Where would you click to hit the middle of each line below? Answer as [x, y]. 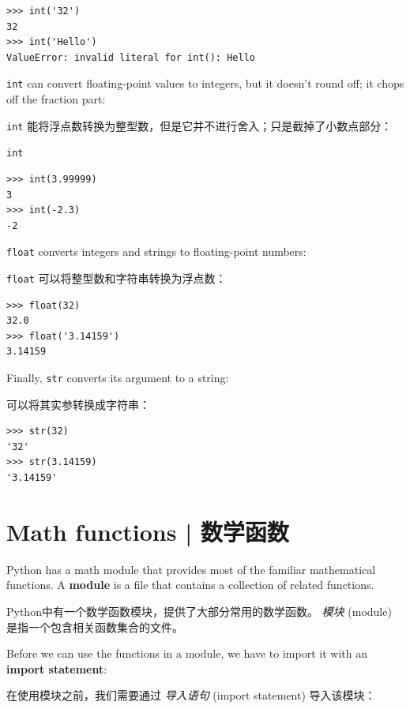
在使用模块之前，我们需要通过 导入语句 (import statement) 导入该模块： [191, 695]
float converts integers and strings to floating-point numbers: [156, 251]
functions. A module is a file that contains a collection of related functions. [190, 585]
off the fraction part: [56, 99]
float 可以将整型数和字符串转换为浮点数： [117, 278]
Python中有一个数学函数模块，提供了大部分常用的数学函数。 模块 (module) [199, 611]
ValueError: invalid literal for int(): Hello [131, 57]
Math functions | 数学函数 [148, 531]
